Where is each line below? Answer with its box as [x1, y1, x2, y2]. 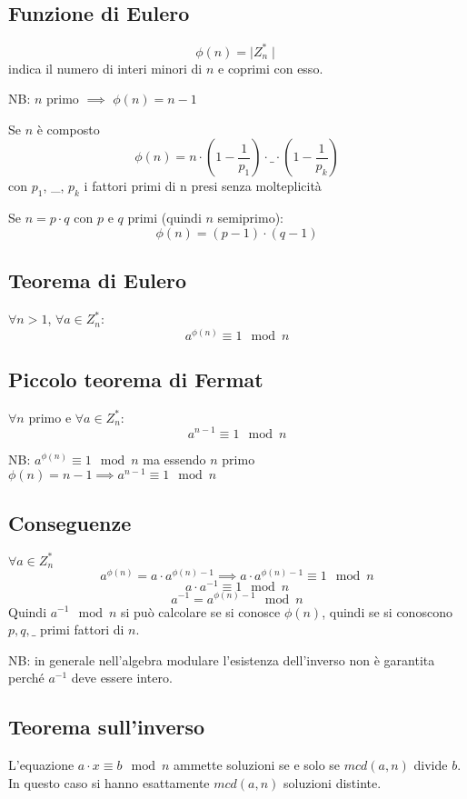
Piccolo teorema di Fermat [8, 365, 263, 394]
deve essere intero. [71, 668, 173, 687]
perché [8, 668, 45, 687]
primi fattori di [40, 620, 124, 639]
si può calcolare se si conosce [120, 602, 281, 621]
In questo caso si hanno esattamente [8, 773, 210, 792]
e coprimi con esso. [218, 58, 323, 77]
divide [413, 755, 448, 774]
